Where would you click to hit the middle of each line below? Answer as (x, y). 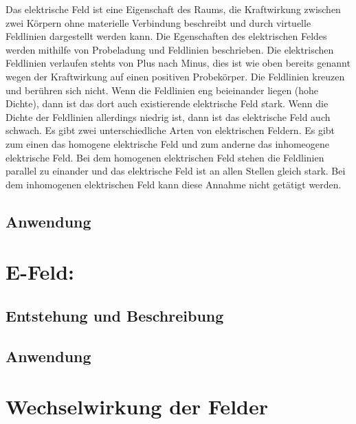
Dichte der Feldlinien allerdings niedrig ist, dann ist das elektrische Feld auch (168, 116)
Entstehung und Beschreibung (115, 315)
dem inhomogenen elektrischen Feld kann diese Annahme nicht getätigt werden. (174, 184)
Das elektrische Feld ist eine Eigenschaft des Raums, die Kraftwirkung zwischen (173, 9)
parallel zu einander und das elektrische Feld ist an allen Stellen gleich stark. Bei (176, 171)
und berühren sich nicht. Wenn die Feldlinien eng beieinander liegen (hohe (162, 90)
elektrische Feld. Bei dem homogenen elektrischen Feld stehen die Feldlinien (165, 157)
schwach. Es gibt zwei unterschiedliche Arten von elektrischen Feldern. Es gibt (170, 130)
